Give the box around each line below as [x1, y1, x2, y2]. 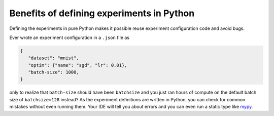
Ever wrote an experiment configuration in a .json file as [9, 34, 129, 41]
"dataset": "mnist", [28, 55, 80, 61]
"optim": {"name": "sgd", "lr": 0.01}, [28, 62, 127, 68]
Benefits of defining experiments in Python [9, 8, 195, 19]
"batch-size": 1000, [28, 69, 80, 75]
